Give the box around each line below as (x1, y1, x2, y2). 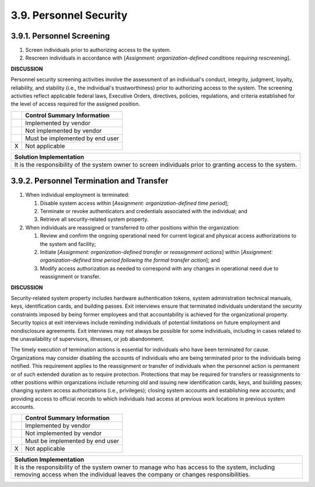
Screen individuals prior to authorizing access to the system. (25, 47, 171, 54)
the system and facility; (40, 240, 96, 248)
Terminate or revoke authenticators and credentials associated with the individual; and (40, 208, 247, 215)
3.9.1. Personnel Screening (10, 31, 110, 41)
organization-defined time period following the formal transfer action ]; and (40, 257, 220, 264)
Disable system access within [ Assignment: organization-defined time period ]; (40, 199, 229, 207)
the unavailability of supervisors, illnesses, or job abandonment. (10, 335, 164, 342)
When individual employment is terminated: (25, 192, 129, 199)
